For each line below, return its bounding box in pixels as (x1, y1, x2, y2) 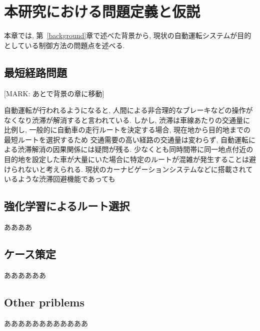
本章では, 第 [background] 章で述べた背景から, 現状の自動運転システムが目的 (4, 30, 251, 41)
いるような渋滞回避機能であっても (4, 174, 115, 184)
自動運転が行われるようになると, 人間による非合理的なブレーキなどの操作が (4, 105, 253, 115)
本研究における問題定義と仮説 (4, 1, 200, 22)
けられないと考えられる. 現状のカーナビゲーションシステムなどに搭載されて (4, 163, 253, 174)
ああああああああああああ (4, 317, 88, 328)
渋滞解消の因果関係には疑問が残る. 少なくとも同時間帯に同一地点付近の (17, 144, 253, 154)
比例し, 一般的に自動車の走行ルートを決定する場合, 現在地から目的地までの (4, 124, 251, 135)
